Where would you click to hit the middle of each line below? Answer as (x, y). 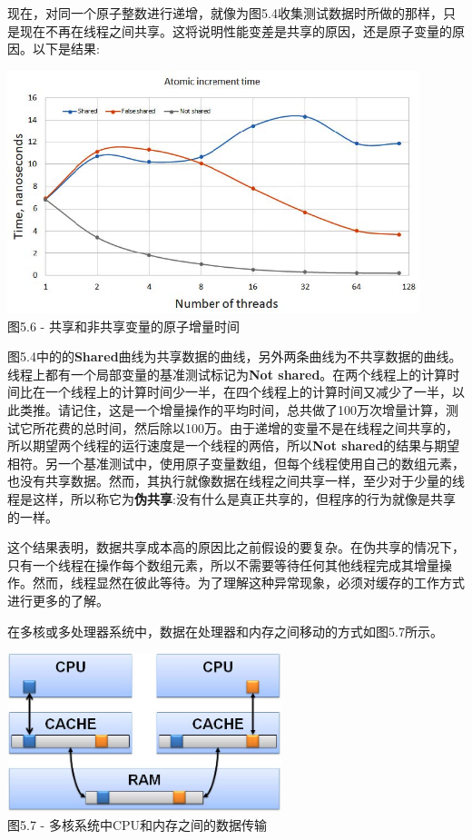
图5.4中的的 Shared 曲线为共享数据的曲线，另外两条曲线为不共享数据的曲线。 (235, 356)
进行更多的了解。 (58, 600)
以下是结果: (66, 49)
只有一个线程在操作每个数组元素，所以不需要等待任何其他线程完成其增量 (223, 564)
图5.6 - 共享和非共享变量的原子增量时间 (123, 326)
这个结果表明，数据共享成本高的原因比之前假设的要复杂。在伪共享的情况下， (236, 547)
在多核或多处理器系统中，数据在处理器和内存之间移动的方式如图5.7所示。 (225, 631)
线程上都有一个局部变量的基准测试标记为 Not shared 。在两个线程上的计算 (227, 374)
